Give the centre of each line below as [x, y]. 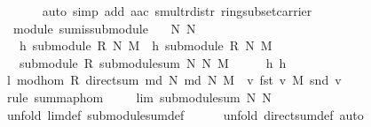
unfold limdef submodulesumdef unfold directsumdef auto [185, 114]
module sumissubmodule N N [104, 28]
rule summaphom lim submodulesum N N [139, 97]
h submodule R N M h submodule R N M [146, 45]
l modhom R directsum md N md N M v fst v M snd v [174, 80]
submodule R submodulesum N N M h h [153, 62]
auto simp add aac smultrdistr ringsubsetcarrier [177, 11]
